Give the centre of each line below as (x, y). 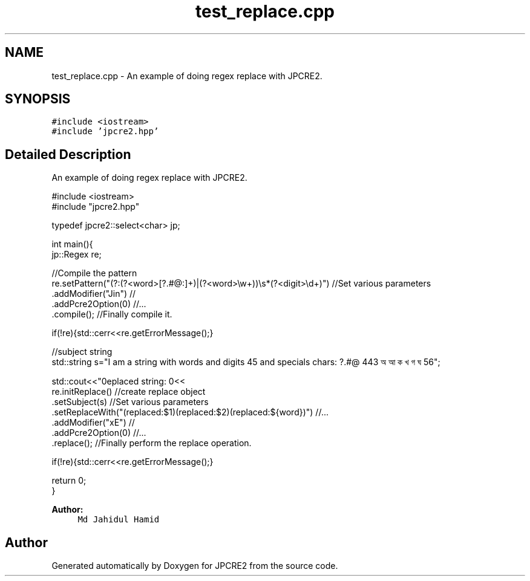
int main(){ (72, 244)
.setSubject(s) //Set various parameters (130, 402)
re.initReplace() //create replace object (129, 392)
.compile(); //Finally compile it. (112, 314)
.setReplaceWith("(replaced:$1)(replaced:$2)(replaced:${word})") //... (190, 412)
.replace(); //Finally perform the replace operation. (152, 443)
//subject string (82, 352)
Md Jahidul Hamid (119, 520)
